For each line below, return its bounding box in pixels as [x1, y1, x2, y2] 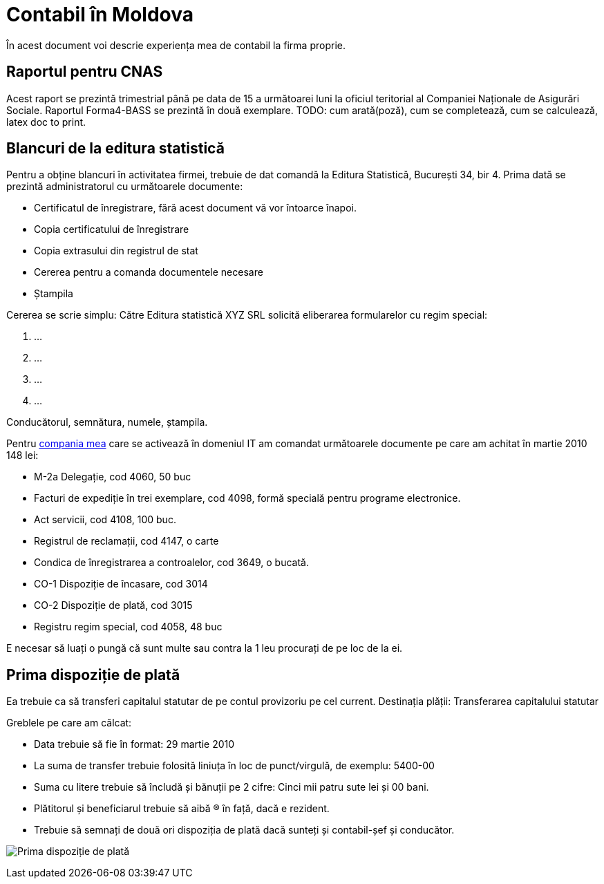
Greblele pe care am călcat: [6, 717, 132, 729]
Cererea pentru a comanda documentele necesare [34, 266, 263, 279]
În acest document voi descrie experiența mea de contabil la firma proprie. [6, 39, 346, 51]
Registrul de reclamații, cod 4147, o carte [34, 535, 219, 547]
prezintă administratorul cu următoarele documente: [6, 180, 243, 193]
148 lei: [6, 449, 39, 462]
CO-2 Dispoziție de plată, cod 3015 [34, 599, 193, 612]
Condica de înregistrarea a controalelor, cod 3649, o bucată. [34, 556, 310, 569]
